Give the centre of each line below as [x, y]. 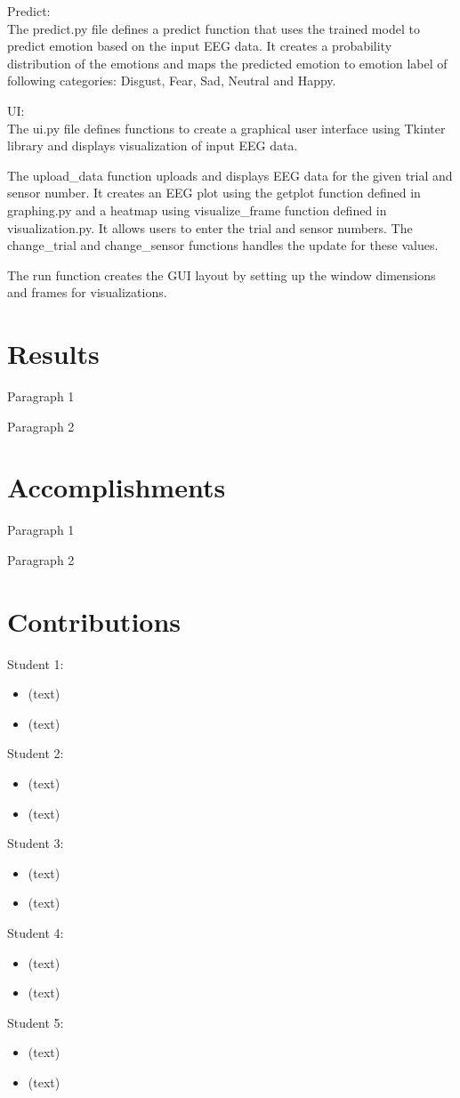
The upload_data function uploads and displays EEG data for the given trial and [230, 175]
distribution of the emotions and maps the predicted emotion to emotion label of [227, 63]
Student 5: [36, 1022]
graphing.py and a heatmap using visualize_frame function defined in [197, 210]
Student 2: [36, 753]
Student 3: [36, 843]
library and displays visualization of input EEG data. [153, 145]
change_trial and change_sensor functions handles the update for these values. [223, 245]
